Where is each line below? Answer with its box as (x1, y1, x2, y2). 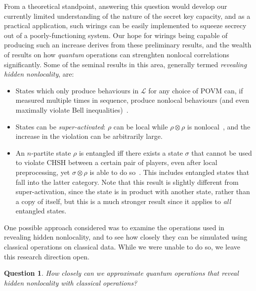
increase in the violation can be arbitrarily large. (15, 131, 163, 141)
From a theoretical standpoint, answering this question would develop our (4, 1, 227, 11)
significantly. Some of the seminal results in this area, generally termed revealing (4, 59, 247, 69)
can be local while (113, 121, 168, 131)
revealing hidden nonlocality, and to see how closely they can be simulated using (4, 232, 248, 242)
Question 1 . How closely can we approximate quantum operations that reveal (4, 268, 239, 278)
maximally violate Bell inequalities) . (15, 104, 128, 115)
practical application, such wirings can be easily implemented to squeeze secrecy (4, 20, 247, 31)
